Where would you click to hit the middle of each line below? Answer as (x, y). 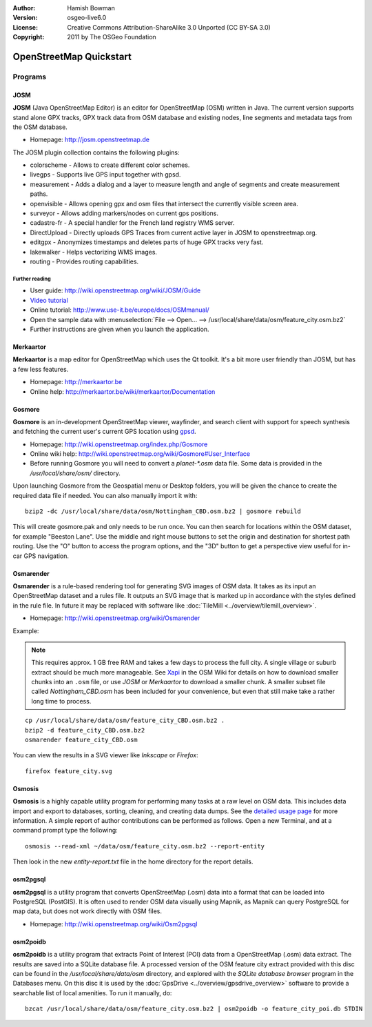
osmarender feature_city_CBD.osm (81, 740)
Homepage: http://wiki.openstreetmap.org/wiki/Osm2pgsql (114, 924)
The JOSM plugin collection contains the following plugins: (96, 152)
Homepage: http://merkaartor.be (76, 382)
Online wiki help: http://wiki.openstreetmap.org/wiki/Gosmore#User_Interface (140, 454)
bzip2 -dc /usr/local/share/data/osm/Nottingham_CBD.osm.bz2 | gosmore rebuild (163, 511)
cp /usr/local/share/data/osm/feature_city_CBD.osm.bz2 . (125, 720)
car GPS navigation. (41, 556)
